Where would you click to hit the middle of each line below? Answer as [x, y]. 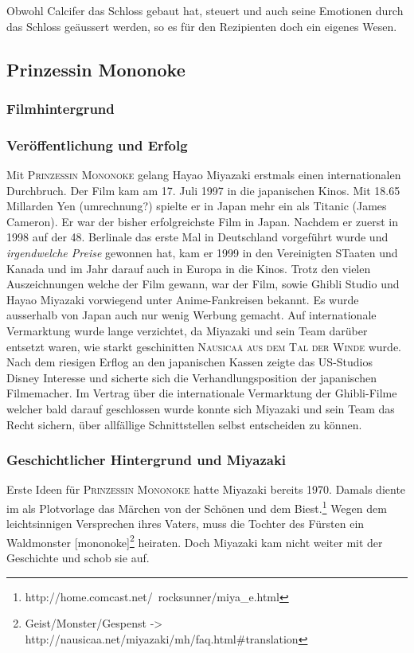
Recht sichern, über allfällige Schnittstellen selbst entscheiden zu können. [184, 424]
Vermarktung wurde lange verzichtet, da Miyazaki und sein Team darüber [187, 330]
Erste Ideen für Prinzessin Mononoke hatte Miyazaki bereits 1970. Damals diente [206, 489]
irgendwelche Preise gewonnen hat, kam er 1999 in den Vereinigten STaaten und [202, 252]
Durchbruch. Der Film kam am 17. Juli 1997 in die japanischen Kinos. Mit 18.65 [203, 190]
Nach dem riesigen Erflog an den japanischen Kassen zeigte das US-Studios [189, 362]
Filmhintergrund [61, 108]
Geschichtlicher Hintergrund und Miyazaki [146, 460]
